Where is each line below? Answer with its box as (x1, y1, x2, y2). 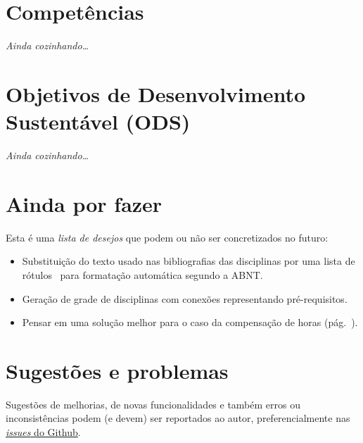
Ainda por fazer (6, 189, 163, 218)
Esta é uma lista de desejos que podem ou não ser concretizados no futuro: (6, 230, 329, 244)
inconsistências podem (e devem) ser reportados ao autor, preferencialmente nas (6, 411, 350, 425)
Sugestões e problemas (6, 356, 229, 385)
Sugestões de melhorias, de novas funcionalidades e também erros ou (6, 397, 300, 411)
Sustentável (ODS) (6, 107, 191, 136)
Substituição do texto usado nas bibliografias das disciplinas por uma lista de (22, 254, 355, 268)
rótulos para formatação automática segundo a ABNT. (22, 267, 263, 282)
